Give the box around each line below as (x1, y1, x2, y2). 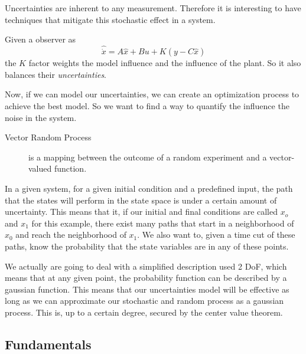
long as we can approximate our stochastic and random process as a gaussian (5, 294, 284, 307)
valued (28, 162, 52, 175)
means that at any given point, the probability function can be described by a (5, 271, 287, 284)
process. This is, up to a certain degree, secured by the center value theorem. (5, 306, 283, 318)
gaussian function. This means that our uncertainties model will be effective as (5, 283, 289, 295)
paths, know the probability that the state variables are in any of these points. (5, 240, 289, 252)
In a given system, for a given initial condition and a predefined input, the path (5, 182, 293, 194)
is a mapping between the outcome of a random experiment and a (28, 150, 267, 163)
